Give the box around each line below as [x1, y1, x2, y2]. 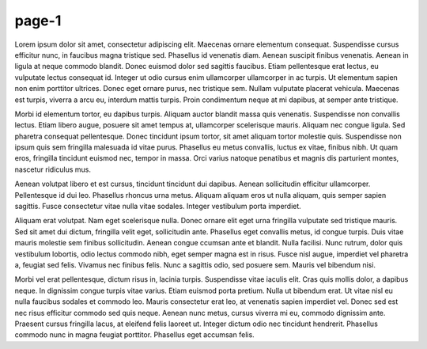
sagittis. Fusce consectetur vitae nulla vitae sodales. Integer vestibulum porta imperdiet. [14, 202, 302, 211]
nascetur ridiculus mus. [14, 165, 91, 174]
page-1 [14, 12, 62, 29]
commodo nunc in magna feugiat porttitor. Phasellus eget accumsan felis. [14, 330, 255, 340]
